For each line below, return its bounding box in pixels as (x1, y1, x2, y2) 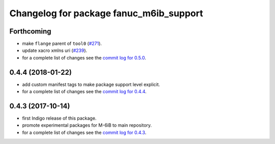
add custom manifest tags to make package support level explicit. (22, 81, 160, 88)
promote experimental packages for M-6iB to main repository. (22, 122, 152, 128)
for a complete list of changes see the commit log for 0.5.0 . (22, 54, 146, 61)
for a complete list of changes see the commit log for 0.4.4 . (22, 89, 147, 95)
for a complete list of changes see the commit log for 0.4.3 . (22, 129, 147, 135)
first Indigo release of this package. (22, 115, 97, 122)
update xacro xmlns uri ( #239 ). (22, 47, 88, 53)
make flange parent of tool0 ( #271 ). (22, 41, 102, 47)
